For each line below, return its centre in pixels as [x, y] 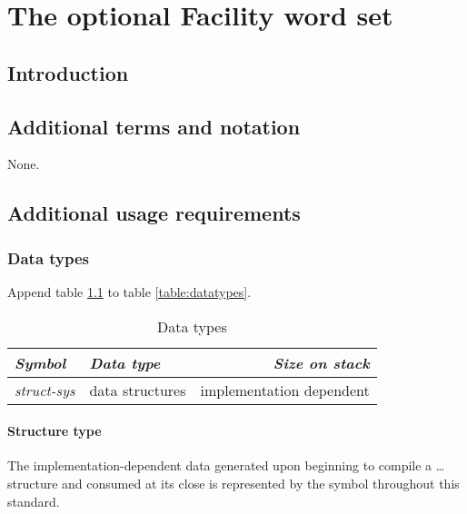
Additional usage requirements [154, 213]
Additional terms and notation [154, 126]
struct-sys [45, 390]
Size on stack [321, 362]
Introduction [68, 72]
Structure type [55, 431]
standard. [34, 501]
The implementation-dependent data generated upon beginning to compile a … [226, 465]
